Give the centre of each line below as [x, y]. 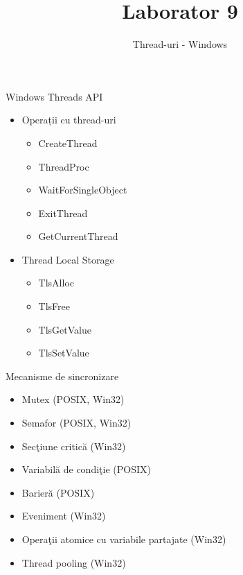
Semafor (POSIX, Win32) [76, 423]
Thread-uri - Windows [180, 44]
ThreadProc [64, 166]
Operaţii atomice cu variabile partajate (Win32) [124, 539]
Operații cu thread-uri [69, 120]
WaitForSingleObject [83, 190]
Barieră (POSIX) [58, 492]
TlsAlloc [56, 283]
